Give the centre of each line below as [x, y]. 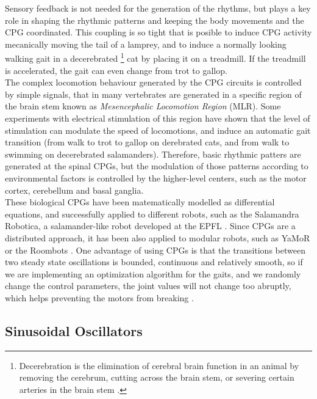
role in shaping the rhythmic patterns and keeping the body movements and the [155, 20]
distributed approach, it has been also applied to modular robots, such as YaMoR [158, 237]
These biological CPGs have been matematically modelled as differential [140, 202]
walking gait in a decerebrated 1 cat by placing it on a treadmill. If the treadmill [155, 57]
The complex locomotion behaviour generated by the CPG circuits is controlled [153, 82]
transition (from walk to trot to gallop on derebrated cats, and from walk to [147, 142]
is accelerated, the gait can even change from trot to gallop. [116, 70]
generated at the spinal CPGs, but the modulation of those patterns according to [157, 166]
